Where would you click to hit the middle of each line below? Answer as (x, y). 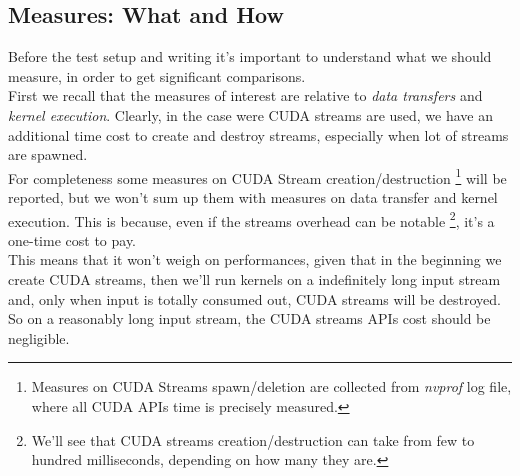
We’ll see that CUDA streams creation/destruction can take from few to (253, 439)
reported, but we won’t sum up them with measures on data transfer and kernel (253, 197)
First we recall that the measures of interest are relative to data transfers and (245, 95)
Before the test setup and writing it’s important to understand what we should (250, 56)
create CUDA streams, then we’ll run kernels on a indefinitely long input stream (254, 279)
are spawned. (48, 154)
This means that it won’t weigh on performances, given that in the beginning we (255, 259)
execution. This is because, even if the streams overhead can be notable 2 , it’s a (251, 219)
